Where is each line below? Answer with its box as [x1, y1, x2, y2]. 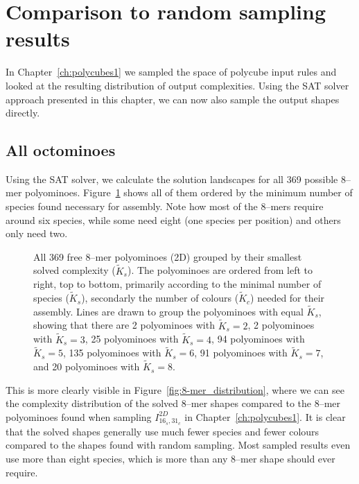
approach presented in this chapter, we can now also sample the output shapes [6, 92, 340, 106]
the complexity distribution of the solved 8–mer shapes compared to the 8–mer [6, 396, 341, 410]
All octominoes [6, 139, 116, 161]
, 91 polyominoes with [194, 345, 288, 360]
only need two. [6, 226, 68, 241]
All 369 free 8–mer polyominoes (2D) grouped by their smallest [33, 249, 302, 263]
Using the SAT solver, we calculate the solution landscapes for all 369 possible [6, 171, 338, 186]
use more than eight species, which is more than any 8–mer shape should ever [6, 451, 335, 465]
